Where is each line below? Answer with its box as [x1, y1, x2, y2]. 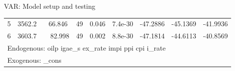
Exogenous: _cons [7, 54, 62, 65]
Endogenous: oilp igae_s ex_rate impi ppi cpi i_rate [7, 43, 166, 53]
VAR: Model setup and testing [4, 1, 96, 11]
